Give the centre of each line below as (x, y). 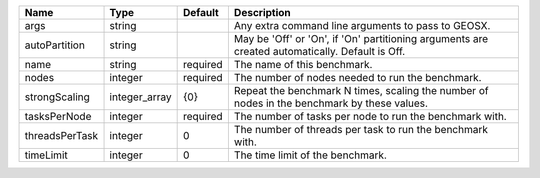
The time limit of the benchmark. (310, 155)
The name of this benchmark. (303, 64)
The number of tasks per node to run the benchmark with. (370, 116)
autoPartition (54, 45)
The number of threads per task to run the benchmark (361, 129)
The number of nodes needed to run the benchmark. (357, 77)
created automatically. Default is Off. (319, 51)
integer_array (140, 97)
